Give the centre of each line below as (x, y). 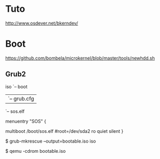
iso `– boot (16, 86)
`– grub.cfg (21, 98)
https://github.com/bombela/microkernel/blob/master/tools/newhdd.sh (80, 58)
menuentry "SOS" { (26, 121)
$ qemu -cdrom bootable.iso (35, 151)
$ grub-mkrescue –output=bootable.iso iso (51, 141)
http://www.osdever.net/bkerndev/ (42, 23)
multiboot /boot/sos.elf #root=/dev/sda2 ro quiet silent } (64, 131)
